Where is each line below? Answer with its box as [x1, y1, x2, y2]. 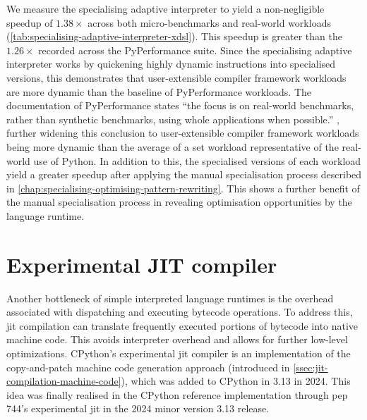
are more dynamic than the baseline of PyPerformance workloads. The [6, 84, 312, 99]
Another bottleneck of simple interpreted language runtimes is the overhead [6, 290, 334, 305]
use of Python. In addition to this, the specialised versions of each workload [33, 153, 361, 168]
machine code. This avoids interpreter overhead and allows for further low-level [6, 332, 348, 347]
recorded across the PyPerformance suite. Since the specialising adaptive [38, 42, 352, 57]
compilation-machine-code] [6, 373, 121, 388]
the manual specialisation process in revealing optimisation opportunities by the [6, 194, 352, 209]
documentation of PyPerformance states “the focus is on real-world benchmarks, [6, 98, 354, 113]
